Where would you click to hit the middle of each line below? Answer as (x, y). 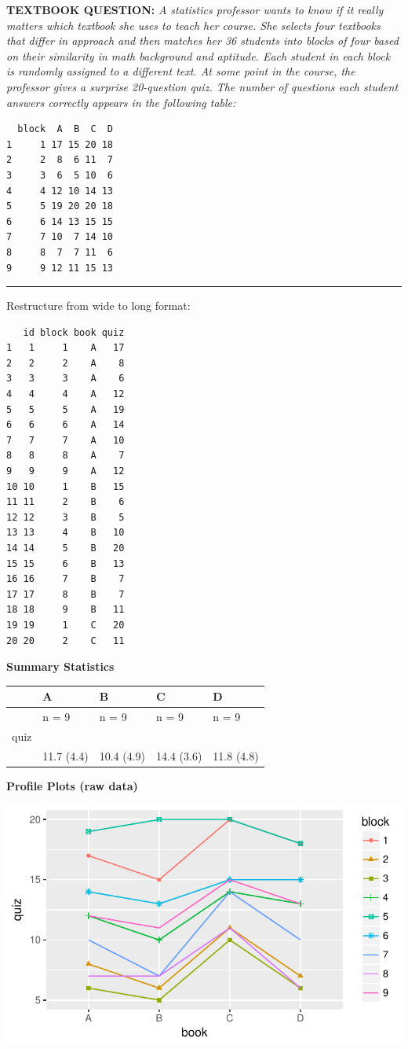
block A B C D (66, 129)
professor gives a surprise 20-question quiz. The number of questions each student (202, 86)
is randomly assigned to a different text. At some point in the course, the (181, 71)
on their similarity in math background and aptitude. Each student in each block (199, 55)
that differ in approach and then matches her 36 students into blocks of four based (202, 40)
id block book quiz (74, 332)
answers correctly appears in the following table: (121, 102)
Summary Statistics (60, 666)
